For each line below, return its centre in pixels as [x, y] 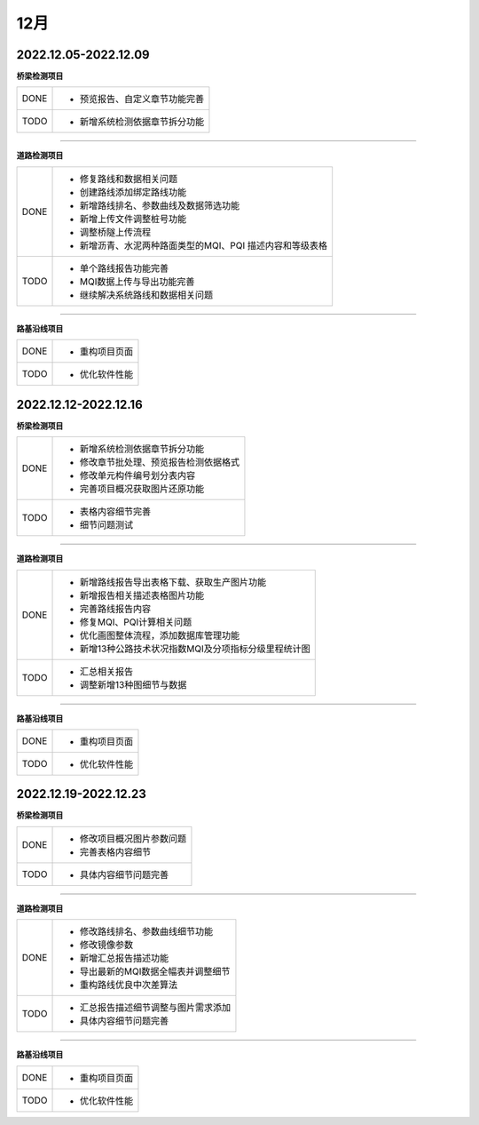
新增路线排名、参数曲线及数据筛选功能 [160, 205]
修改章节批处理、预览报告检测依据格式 [160, 462]
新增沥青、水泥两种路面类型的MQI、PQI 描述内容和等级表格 [204, 245]
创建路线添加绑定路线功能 [133, 192]
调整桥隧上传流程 [116, 232]
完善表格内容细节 [116, 851]
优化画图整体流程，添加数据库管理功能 [160, 635]
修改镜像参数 [107, 945]
